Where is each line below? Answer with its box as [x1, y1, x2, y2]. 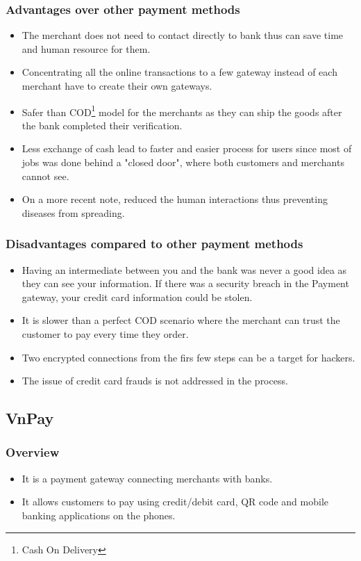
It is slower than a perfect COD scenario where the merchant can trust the [22, 313, 340, 327]
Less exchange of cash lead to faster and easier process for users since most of [22, 141, 352, 156]
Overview [6, 444, 60, 461]
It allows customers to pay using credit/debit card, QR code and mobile [22, 494, 329, 509]
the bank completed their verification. [22, 117, 183, 132]
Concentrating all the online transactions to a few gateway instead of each [22, 65, 337, 79]
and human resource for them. [22, 41, 151, 56]
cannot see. [22, 168, 69, 183]
